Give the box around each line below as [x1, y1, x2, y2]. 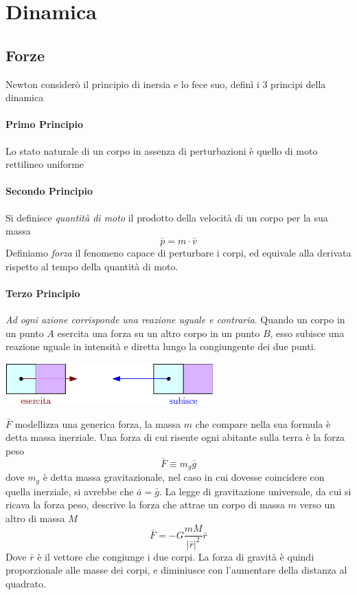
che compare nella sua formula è [195, 416, 331, 431]
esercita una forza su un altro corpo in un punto [57, 325, 260, 340]
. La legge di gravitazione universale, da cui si [159, 484, 352, 498]
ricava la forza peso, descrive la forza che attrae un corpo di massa [5, 497, 285, 512]
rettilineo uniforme [5, 157, 84, 171]
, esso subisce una [270, 325, 345, 340]
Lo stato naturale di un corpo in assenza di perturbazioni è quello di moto [5, 143, 318, 158]
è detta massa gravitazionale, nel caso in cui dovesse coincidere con [43, 470, 325, 484]
